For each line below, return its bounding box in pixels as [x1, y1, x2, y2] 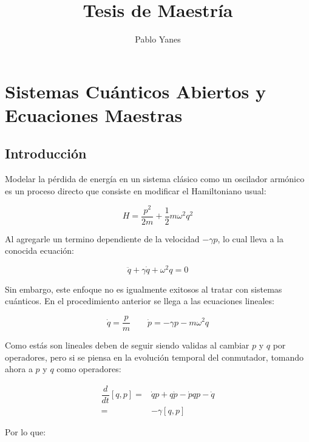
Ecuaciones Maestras [5, 102, 183, 127]
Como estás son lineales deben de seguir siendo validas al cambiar [5, 339, 250, 352]
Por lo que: [5, 426, 46, 438]
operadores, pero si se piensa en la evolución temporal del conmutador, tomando [5, 350, 304, 363]
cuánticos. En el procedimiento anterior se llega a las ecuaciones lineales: [5, 294, 274, 307]
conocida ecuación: [5, 244, 74, 257]
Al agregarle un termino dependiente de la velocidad [5, 232, 200, 245]
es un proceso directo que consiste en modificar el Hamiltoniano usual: [5, 184, 267, 197]
